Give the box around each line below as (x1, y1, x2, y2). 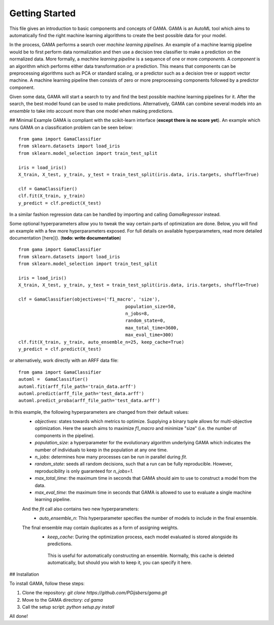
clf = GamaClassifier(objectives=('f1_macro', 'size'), (18, 297, 160, 302)
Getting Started (9, 8, 76, 19)
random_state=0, (125, 318, 166, 323)
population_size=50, (125, 304, 177, 309)
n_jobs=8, (125, 311, 150, 316)
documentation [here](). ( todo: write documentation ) (9, 235, 121, 241)
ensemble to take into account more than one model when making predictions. (9, 108, 174, 114)
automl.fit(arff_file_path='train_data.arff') (18, 383, 136, 389)
